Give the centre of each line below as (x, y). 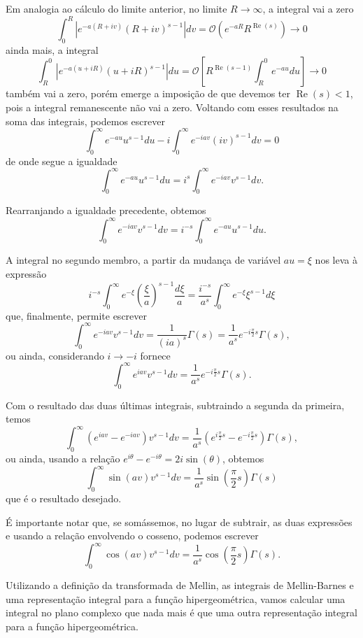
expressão (26, 273)
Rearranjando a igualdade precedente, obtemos (106, 210)
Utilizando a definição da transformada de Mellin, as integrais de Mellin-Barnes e (180, 585)
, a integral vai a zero (308, 8)
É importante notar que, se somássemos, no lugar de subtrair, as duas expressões (179, 522)
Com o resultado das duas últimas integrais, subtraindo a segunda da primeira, (175, 405)
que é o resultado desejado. (64, 498)
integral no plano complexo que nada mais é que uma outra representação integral (181, 612)
